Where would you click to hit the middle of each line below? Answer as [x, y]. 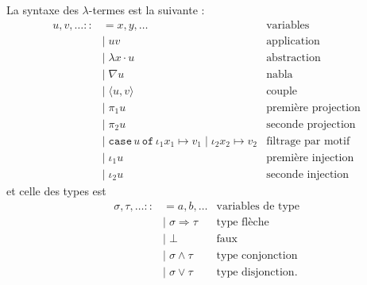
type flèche [243, 222]
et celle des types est [56, 190]
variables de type [258, 206]
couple [282, 91]
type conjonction [257, 255]
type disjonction [255, 272]
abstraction [294, 58]
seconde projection [311, 124]
